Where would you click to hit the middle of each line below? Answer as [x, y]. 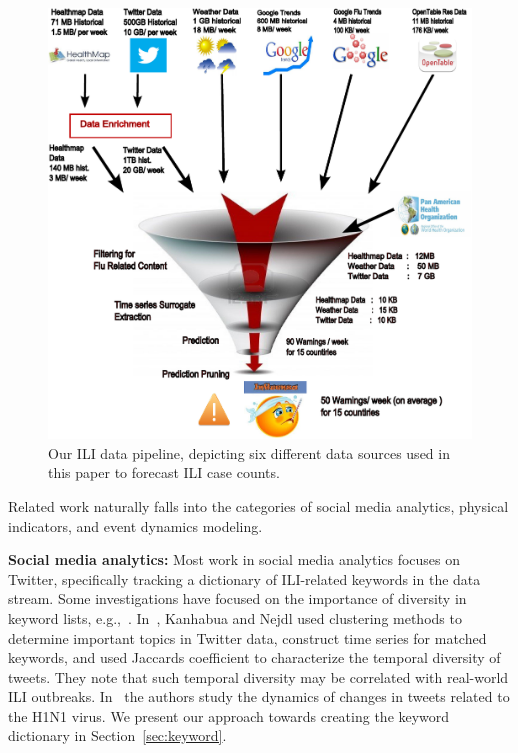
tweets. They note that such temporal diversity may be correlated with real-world [258, 676]
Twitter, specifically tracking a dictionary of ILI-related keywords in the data [244, 578]
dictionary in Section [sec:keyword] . [117, 735]
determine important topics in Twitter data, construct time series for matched [247, 637]
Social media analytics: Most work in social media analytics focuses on [234, 559]
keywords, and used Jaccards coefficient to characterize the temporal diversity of [254, 657]
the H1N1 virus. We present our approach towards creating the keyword [229, 715]
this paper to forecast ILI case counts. [164, 472]
